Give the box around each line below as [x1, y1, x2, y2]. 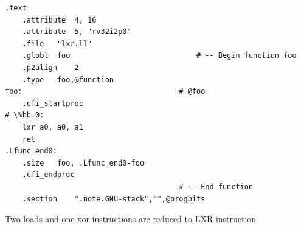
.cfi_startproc [22, 99, 83, 108]
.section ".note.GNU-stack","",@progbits [22, 194, 206, 203]
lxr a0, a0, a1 [22, 122, 83, 131]
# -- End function [179, 182, 254, 191]
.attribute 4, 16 [22, 15, 97, 24]
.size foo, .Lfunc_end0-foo [22, 158, 145, 167]
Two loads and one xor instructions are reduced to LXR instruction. [5, 212, 259, 225]
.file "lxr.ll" [22, 39, 92, 48]
